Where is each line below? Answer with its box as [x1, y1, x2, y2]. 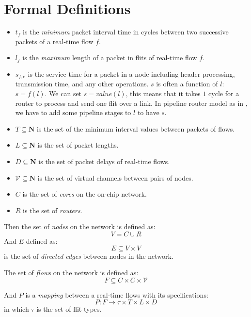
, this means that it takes [125, 88, 201, 98]
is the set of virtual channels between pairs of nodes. [37, 172, 193, 183]
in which [4, 304, 29, 314]
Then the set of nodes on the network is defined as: [4, 221, 156, 232]
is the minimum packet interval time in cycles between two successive [23, 27, 229, 37]
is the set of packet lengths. [37, 140, 119, 150]
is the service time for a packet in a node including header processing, [28, 68, 235, 79]
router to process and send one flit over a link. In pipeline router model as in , [15, 98, 248, 108]
